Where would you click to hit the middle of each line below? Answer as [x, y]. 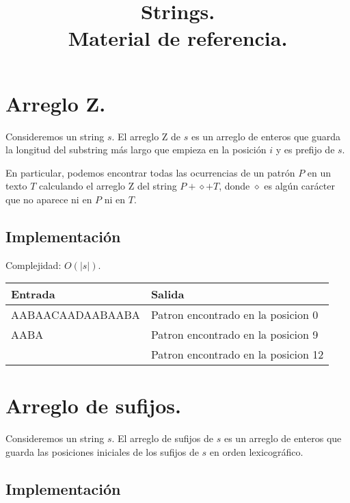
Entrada [33, 294]
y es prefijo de [305, 150]
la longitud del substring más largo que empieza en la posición [136, 150]
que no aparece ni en [49, 199]
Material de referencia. [178, 38]
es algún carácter [299, 186]
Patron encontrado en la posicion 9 [234, 335]
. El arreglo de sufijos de [163, 438]
